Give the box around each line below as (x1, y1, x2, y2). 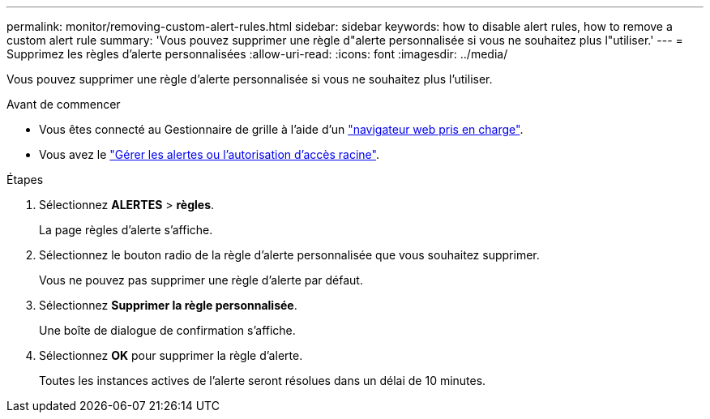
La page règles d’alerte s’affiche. (39, 223, 213, 237)
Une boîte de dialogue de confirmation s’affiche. (39, 323, 296, 337)
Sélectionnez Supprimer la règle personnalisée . (39, 298, 297, 312)
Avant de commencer (6, 97, 121, 111)
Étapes (6, 173, 44, 186)
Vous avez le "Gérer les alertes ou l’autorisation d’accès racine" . (39, 148, 379, 161)
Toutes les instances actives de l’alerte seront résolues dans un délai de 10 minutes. (39, 374, 486, 387)
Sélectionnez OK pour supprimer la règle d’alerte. (39, 348, 303, 362)
